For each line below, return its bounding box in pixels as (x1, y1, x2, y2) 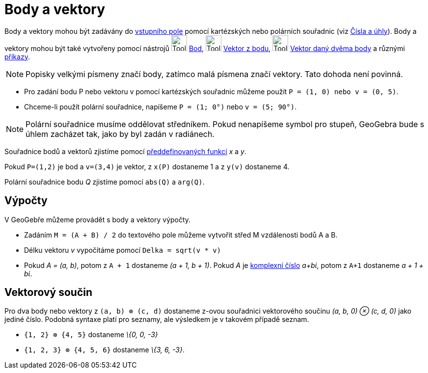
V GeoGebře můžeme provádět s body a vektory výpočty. (4, 215, 191, 224)
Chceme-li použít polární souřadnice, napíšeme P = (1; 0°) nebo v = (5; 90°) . (24, 102, 297, 111)
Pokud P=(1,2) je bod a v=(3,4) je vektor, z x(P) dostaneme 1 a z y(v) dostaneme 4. (4, 162, 290, 171)
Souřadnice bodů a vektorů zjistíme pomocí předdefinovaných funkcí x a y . (4, 147, 246, 156)
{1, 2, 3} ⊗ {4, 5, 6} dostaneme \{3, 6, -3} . (24, 346, 185, 354)
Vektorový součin (4, 286, 93, 299)
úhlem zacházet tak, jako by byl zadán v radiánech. (26, 129, 214, 139)
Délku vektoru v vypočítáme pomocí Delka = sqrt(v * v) (24, 245, 221, 254)
